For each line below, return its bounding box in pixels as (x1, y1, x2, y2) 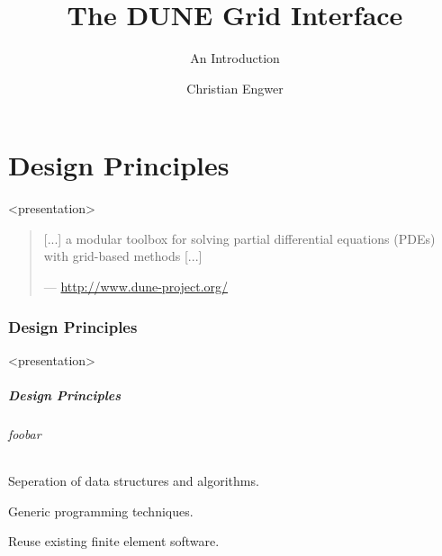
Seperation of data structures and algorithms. (8, 471, 259, 490)
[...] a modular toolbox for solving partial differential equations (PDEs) (43, 229, 436, 247)
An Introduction (190, 49, 280, 67)
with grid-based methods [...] (43, 247, 203, 265)
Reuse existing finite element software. (8, 532, 220, 551)
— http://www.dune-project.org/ (43, 277, 229, 296)
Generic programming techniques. (8, 501, 194, 520)
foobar (8, 425, 41, 443)
